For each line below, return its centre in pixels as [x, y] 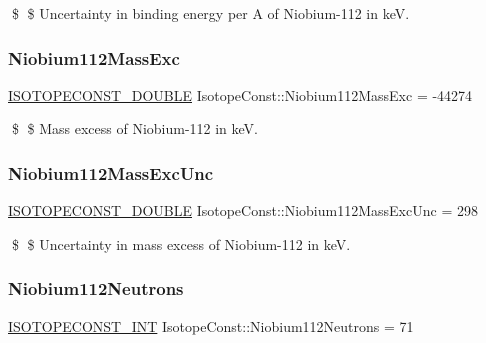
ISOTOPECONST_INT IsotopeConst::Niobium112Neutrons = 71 [211, 325]
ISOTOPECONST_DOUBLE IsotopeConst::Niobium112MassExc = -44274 [240, 94]
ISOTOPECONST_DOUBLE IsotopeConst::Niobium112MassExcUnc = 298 [243, 210]
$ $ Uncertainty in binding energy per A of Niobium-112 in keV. [210, 13]
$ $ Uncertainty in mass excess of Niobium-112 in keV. [181, 243]
